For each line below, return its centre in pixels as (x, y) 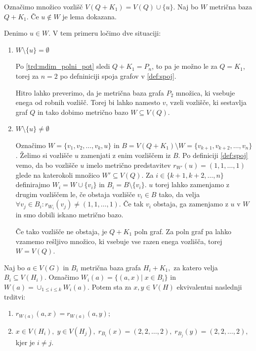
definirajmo (33, 184)
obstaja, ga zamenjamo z (191, 204)
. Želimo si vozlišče (44, 155)
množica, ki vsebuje (205, 92)
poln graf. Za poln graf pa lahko (183, 231)
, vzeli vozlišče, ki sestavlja (206, 102)
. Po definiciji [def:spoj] (213, 155)
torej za (27, 75)
